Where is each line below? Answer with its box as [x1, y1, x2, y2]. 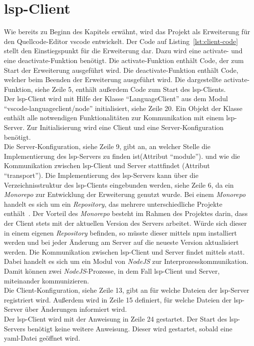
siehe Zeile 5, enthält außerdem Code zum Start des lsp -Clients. [35, 84, 226, 94]
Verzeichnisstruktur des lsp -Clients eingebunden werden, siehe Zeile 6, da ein [4, 179, 234, 190]
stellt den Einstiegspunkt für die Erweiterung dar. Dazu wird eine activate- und [4, 45, 243, 56]
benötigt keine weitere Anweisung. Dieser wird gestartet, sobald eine [27, 323, 232, 333]
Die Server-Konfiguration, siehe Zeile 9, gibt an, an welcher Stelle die [4, 141, 210, 151]
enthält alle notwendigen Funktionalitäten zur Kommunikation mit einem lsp [4, 112, 235, 123]
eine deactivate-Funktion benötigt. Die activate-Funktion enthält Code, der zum [4, 55, 244, 65]
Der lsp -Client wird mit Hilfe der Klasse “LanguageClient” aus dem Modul [4, 93, 228, 104]
